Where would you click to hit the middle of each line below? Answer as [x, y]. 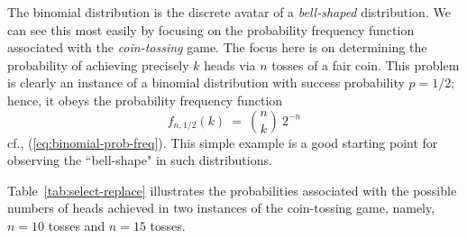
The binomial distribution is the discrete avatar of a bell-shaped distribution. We [229, 12]
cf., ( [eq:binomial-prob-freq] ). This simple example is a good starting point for [223, 142]
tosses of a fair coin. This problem [366, 64]
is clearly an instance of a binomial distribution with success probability [206, 82]
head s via [230, 64]
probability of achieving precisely [98, 64]
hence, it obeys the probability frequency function [145, 100]
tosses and [77, 225]
